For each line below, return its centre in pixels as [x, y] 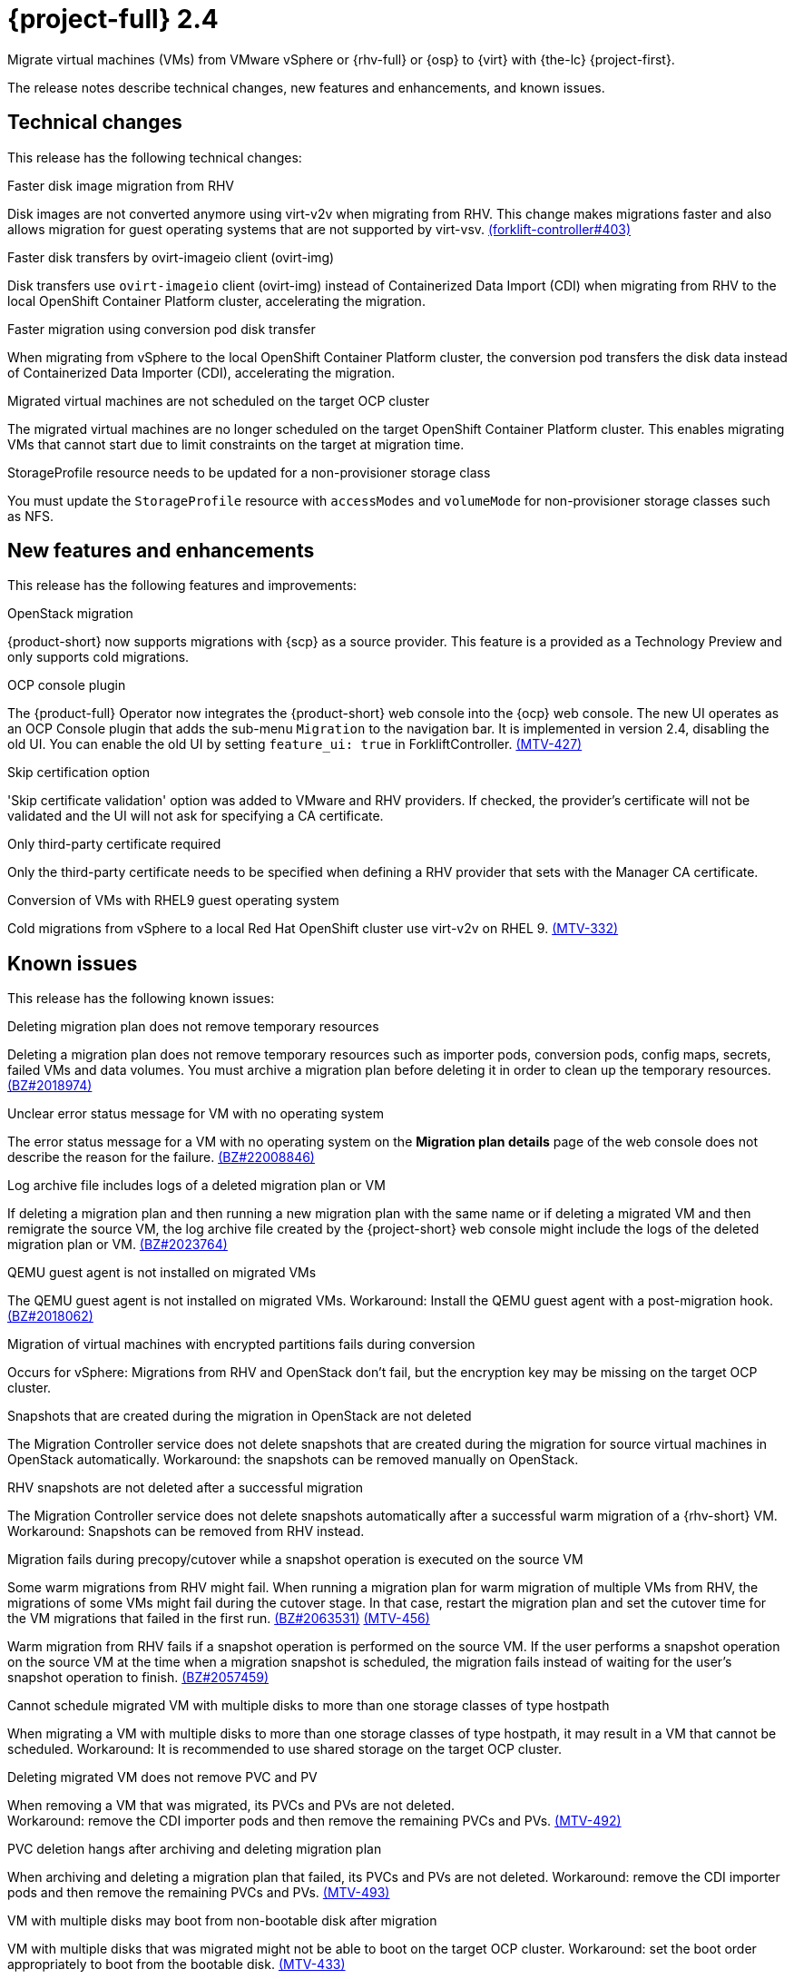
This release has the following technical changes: [155, 157]
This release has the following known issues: [141, 999]
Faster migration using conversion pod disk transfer [162, 329]
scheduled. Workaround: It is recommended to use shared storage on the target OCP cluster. [284, 1749]
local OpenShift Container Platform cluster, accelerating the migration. [216, 300]
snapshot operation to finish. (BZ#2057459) [138, 1678]
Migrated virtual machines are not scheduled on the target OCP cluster [219, 400]
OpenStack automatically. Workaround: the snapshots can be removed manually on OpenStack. [293, 1460]
